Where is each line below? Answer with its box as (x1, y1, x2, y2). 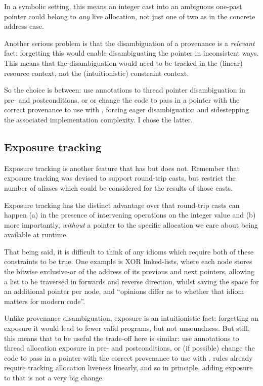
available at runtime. (4, 229, 68, 240)
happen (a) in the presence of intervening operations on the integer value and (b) (4, 209, 256, 220)
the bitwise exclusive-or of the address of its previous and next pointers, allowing (4, 266, 254, 277)
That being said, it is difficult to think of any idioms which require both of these (4, 246, 254, 256)
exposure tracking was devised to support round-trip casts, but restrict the (4, 173, 236, 183)
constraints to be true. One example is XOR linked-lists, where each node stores (4, 256, 252, 267)
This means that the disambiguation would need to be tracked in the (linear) (4, 57, 243, 68)
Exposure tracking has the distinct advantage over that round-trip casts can (4, 199, 240, 210)
